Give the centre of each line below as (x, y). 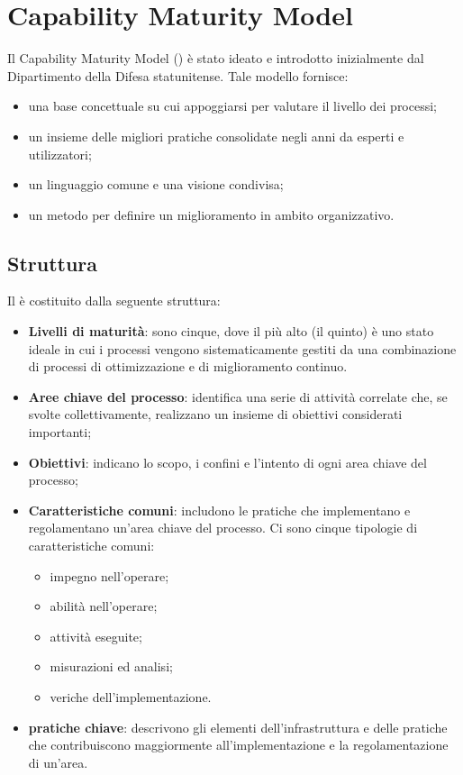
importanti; (60, 432)
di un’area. (58, 762)
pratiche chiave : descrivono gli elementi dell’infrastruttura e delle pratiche (238, 727)
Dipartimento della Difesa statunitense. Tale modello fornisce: (178, 75)
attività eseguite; (96, 636)
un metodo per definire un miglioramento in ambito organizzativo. (211, 214)
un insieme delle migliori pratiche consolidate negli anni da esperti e (216, 136)
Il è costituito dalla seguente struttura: (114, 301)
